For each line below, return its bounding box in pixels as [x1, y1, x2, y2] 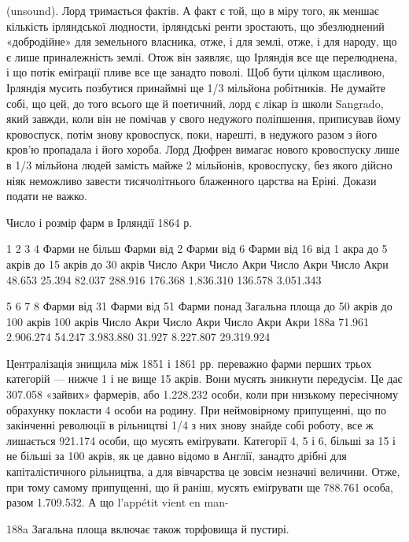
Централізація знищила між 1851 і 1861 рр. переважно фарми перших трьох [6, 355, 372, 371]
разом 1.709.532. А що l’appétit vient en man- [6, 494, 229, 510]
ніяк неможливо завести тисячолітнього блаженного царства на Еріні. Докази [6, 172, 377, 188]
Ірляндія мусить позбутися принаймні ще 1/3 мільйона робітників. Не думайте [6, 79, 385, 95]
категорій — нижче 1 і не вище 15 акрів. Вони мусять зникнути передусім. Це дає [6, 370, 403, 387]
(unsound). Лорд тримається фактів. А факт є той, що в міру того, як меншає [6, 2, 379, 18]
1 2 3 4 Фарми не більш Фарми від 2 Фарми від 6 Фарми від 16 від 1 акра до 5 [6, 240, 388, 257]
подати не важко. [6, 187, 87, 204]
